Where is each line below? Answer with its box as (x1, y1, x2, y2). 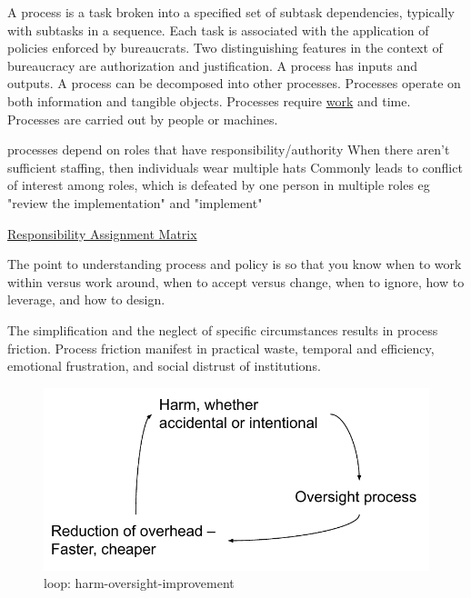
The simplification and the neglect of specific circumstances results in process (7, 320, 438, 339)
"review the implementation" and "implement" (7, 193, 263, 212)
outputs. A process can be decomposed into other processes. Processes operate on (7, 74, 461, 93)
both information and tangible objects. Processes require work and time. (7, 91, 411, 110)
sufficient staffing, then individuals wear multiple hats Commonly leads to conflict (7, 157, 463, 176)
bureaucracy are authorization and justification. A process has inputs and (7, 55, 417, 75)
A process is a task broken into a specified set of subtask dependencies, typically (7, 3, 455, 21)
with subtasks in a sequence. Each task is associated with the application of (7, 20, 429, 39)
